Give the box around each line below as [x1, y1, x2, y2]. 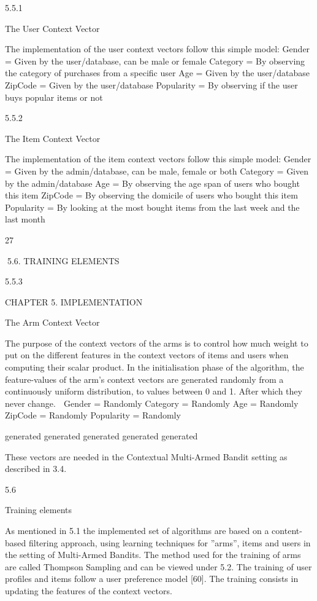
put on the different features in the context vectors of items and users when [5, 348, 289, 361]
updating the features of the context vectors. [5, 584, 172, 597]
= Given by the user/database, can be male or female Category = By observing [5, 54, 305, 67]
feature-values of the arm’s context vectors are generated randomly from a [5, 372, 284, 385]
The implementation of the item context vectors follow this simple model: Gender [5, 152, 311, 165]
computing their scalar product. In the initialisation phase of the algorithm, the [5, 361, 304, 374]
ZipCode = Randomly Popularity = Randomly [5, 409, 181, 422]
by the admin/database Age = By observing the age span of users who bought [5, 176, 300, 189]
